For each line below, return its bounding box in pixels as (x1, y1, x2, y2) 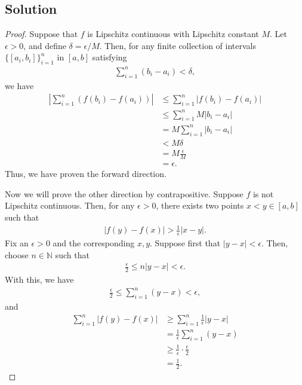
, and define (23, 39, 66, 51)
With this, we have (5, 273, 74, 286)
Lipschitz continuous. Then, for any (5, 199, 135, 212)
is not (252, 187, 274, 200)
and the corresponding (53, 236, 135, 249)
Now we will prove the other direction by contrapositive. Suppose (5, 187, 244, 200)
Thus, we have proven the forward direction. (5, 167, 167, 180)
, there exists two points (156, 199, 244, 212)
